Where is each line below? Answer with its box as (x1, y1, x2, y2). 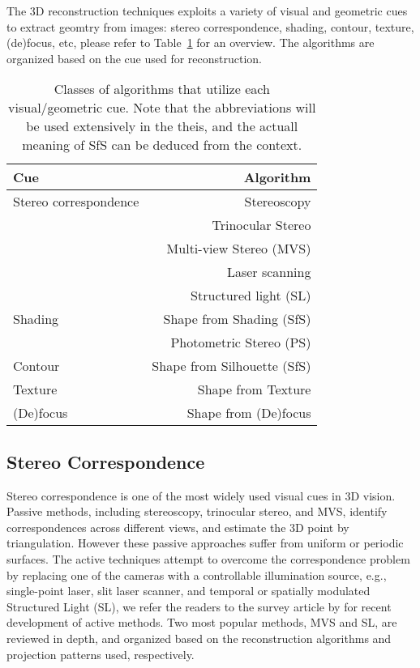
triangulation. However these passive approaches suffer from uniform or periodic (6, 534, 404, 551)
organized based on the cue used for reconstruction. (6, 49, 262, 66)
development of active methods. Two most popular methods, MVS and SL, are (6, 614, 397, 631)
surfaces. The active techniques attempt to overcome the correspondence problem (6, 550, 410, 567)
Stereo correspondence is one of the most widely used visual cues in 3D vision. (6, 487, 396, 504)
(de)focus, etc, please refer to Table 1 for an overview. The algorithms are (6, 34, 375, 51)
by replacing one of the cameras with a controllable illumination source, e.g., (6, 566, 387, 583)
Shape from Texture (197, 380, 311, 399)
